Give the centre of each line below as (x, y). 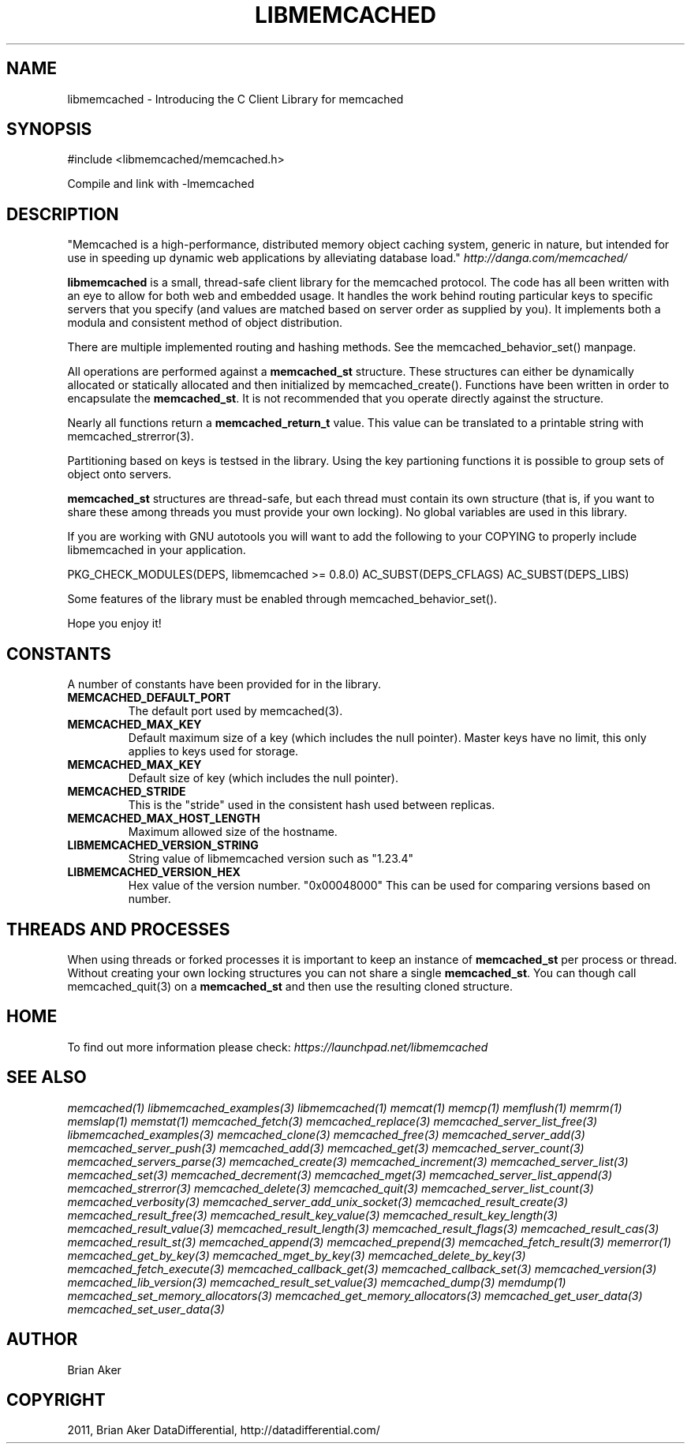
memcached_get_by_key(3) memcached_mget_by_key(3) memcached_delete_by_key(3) (297, 1255)
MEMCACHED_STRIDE (127, 792)
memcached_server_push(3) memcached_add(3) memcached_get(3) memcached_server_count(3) (326, 1148)
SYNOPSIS (49, 129)
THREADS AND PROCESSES (118, 929)
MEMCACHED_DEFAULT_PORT (149, 698)
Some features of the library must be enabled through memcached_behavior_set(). (282, 599)
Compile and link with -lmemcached (161, 184)
